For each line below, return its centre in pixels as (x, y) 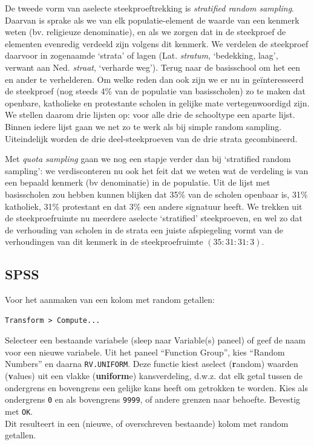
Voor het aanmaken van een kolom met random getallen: (110, 300)
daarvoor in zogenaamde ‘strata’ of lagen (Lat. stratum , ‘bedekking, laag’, (142, 55)
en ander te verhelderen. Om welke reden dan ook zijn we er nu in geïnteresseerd (154, 79)
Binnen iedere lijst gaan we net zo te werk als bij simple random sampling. (143, 126)
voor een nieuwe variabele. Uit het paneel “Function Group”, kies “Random (145, 352)
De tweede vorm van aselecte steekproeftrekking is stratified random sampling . (149, 8)
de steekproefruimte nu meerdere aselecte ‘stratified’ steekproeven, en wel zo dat (154, 218)
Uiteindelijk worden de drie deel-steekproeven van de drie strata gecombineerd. (151, 138)
